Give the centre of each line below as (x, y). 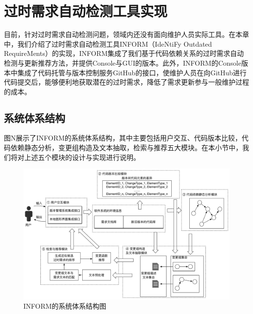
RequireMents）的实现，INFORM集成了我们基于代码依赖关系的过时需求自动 (124, 53)
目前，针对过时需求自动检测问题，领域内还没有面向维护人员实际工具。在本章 (126, 34)
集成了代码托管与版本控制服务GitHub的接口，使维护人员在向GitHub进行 (132, 72)
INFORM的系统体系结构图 (65, 306)
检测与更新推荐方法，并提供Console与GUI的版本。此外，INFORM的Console (123, 62)
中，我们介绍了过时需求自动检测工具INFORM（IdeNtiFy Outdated (108, 44)
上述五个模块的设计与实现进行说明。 (82, 157)
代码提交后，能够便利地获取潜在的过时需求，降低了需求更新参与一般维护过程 (126, 82)
